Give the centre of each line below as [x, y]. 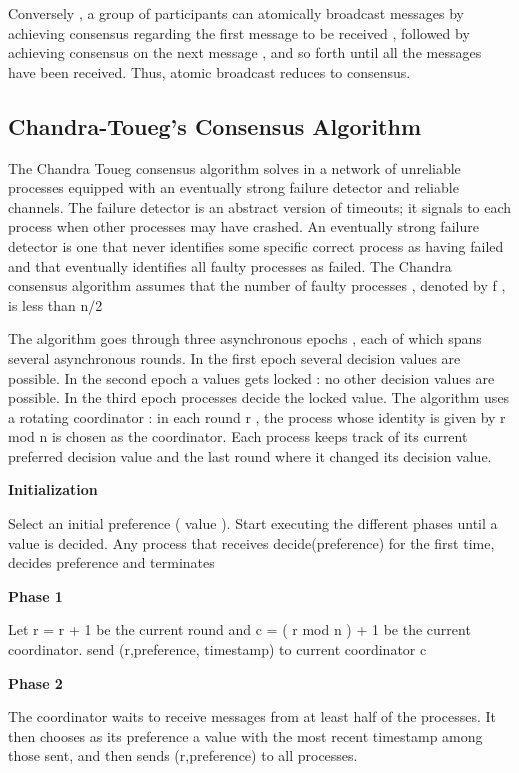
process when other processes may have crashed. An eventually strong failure [243, 226]
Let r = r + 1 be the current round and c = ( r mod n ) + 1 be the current [239, 629]
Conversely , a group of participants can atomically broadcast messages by [236, 13]
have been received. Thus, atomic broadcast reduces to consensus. [209, 71]
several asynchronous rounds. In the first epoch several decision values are [234, 357]
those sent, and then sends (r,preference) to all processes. [183, 755]
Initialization [53, 489]
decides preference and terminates [111, 562]
